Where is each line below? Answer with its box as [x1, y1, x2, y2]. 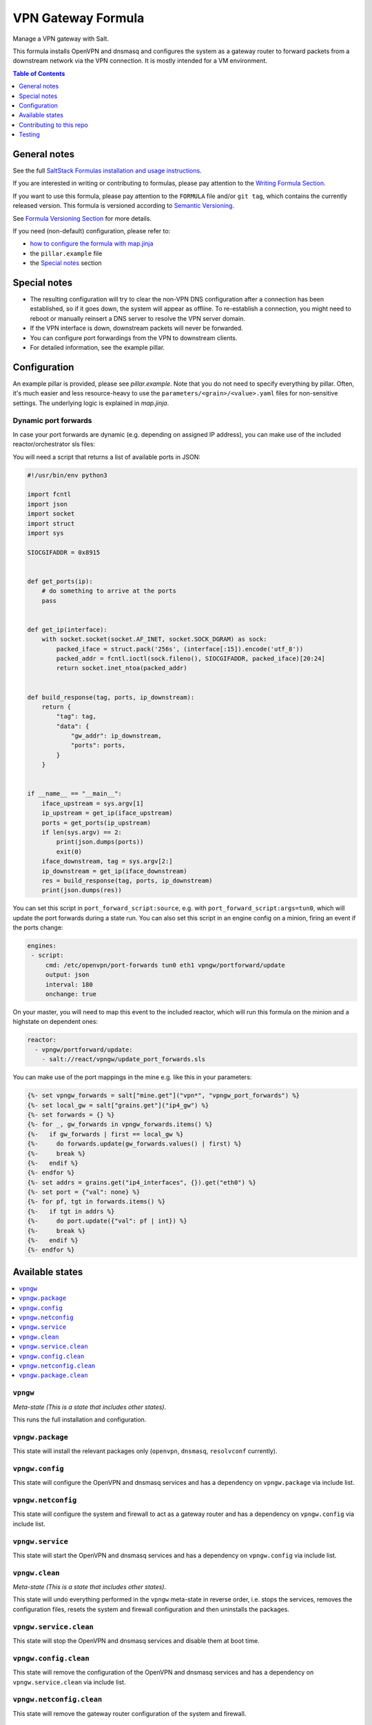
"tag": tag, [56, 713, 96, 720]
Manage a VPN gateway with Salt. [12, 34, 110, 43]
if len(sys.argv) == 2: [41, 829, 122, 836]
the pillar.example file [30, 249, 103, 257]
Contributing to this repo [19, 121, 89, 129]
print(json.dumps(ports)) [56, 838, 144, 846]
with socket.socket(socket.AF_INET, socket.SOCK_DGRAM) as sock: [41, 635, 267, 643]
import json [27, 500, 68, 508]
